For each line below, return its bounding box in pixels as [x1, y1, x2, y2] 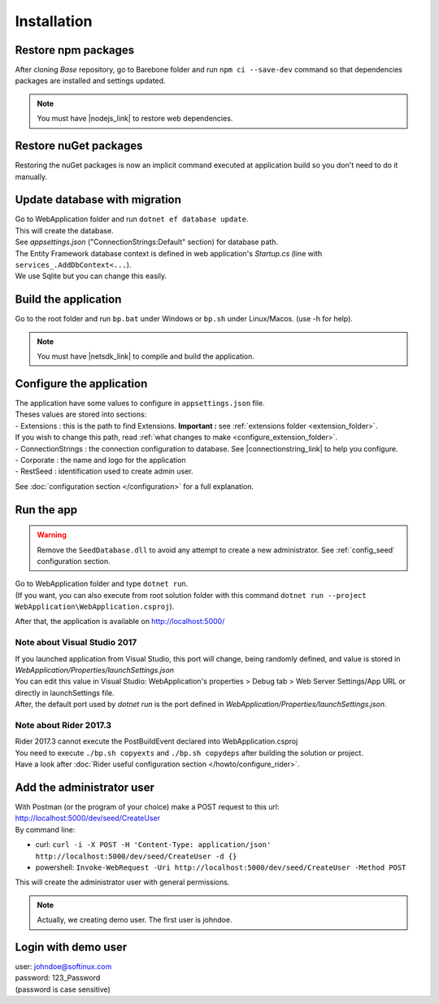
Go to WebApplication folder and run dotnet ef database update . [15, 214, 249, 224]
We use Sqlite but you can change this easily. [15, 271, 167, 281]
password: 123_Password [15, 973, 101, 983]
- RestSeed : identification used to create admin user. [15, 466, 194, 476]
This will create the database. [15, 225, 114, 235]
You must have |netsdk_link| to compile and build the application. [37, 351, 255, 361]
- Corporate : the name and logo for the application [15, 455, 186, 465]
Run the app [15, 503, 77, 517]
